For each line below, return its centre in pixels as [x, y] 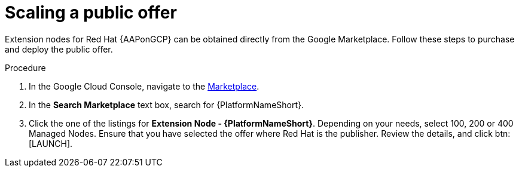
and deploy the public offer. [59, 49]
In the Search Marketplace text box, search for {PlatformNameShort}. [167, 105]
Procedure [25, 67]
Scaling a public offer [91, 13]
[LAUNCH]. [51, 143]
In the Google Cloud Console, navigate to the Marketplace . [144, 86]
